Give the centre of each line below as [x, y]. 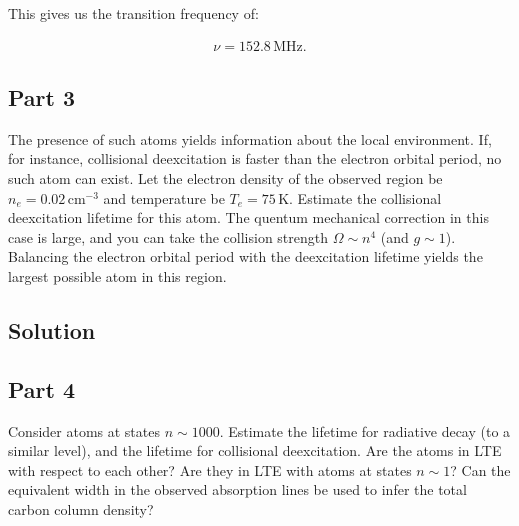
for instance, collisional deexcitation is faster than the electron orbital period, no [255, 158]
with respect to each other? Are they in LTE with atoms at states [210, 469]
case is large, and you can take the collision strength [168, 236]
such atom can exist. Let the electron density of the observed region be [225, 178]
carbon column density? [81, 508]
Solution [52, 329]
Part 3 [42, 97]
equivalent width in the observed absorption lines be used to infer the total [237, 489]
